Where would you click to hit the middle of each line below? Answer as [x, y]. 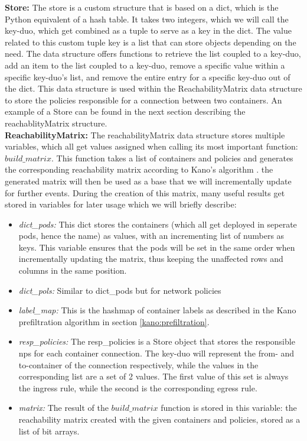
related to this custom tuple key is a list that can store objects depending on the [151, 42]
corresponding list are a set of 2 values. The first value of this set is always [153, 376]
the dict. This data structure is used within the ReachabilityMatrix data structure [153, 88]
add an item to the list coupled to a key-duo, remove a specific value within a [145, 65]
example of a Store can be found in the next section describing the [125, 111]
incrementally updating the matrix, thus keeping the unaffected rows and [151, 259]
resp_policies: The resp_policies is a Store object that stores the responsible [157, 341]
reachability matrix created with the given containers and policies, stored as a [159, 419]
